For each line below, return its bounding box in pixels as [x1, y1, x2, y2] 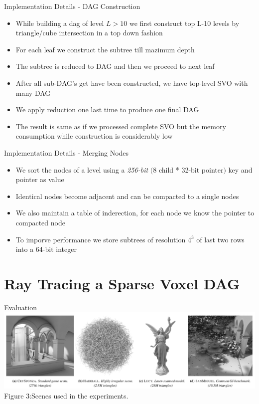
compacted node [15, 217, 65, 227]
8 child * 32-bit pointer [153, 164, 224, 175]
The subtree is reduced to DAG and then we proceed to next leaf [15, 61, 215, 71]
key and [228, 164, 253, 175]
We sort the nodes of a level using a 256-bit [15, 164, 148, 175]
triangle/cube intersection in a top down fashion [15, 27, 163, 38]
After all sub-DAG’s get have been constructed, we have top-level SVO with [15, 77, 248, 88]
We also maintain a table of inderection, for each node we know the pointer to [15, 207, 255, 218]
